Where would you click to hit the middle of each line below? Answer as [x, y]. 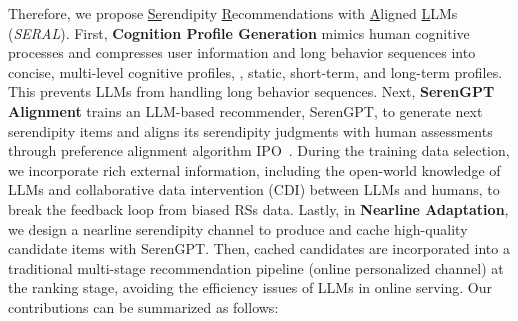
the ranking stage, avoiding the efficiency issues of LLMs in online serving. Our [250, 287]
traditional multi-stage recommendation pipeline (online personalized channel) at [256, 267]
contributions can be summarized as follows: [143, 306]
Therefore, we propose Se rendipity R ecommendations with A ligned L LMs [233, 13]
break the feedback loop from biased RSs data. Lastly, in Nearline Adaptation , [258, 208]
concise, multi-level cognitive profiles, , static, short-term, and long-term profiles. [255, 71]
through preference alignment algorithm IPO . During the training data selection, [259, 150]
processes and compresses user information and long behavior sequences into [242, 52]
